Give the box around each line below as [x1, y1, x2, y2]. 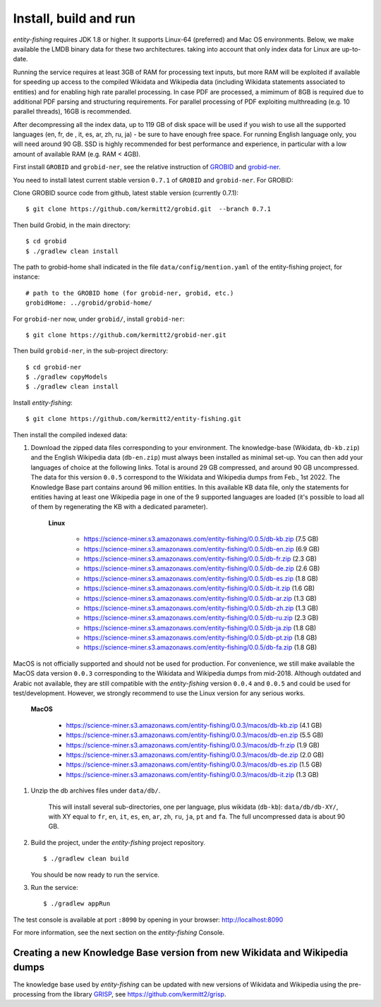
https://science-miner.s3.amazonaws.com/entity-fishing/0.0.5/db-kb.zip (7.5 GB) [83, 535, 319, 543]
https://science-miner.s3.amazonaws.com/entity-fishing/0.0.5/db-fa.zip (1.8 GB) [83, 643, 317, 652]
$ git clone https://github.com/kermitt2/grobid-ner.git [25, 331, 227, 338]
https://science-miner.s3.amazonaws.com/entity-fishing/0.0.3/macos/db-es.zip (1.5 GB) [66, 760, 322, 769]
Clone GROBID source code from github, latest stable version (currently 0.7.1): [13, 189, 239, 197]
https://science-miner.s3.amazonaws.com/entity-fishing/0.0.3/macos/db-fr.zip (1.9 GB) [66, 740, 320, 749]
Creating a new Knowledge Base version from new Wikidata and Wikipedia [13, 946, 349, 958]
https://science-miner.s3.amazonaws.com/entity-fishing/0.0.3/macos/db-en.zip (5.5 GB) [66, 731, 324, 740]
